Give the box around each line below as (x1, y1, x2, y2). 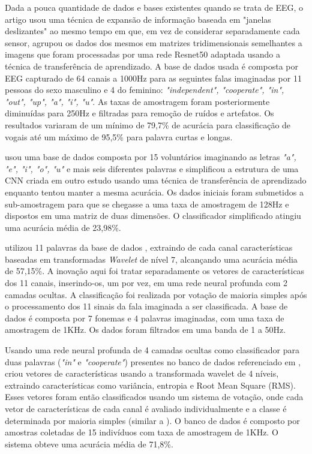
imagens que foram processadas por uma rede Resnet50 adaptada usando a (5, 48, 280, 61)
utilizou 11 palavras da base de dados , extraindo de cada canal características (5, 241, 293, 254)
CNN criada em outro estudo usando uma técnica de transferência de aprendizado (5, 174, 307, 187)
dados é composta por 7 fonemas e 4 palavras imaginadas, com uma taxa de (5, 311, 284, 324)
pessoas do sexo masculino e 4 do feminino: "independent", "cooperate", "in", (5, 83, 284, 96)
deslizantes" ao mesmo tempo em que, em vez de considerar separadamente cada (5, 25, 300, 37)
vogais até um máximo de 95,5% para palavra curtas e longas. (5, 130, 233, 143)
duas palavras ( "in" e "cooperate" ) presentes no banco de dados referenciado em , (5, 355, 301, 368)
